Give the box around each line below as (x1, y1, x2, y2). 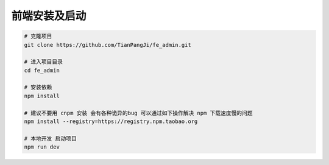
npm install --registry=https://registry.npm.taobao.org (24, 118, 198, 125)
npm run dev (24, 144, 60, 150)
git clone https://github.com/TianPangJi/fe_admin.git (24, 41, 191, 48)
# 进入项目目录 (24, 58, 63, 65)
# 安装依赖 (24, 84, 52, 91)
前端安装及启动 (11, 9, 87, 23)
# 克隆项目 (24, 33, 52, 40)
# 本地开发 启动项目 (24, 135, 77, 142)
